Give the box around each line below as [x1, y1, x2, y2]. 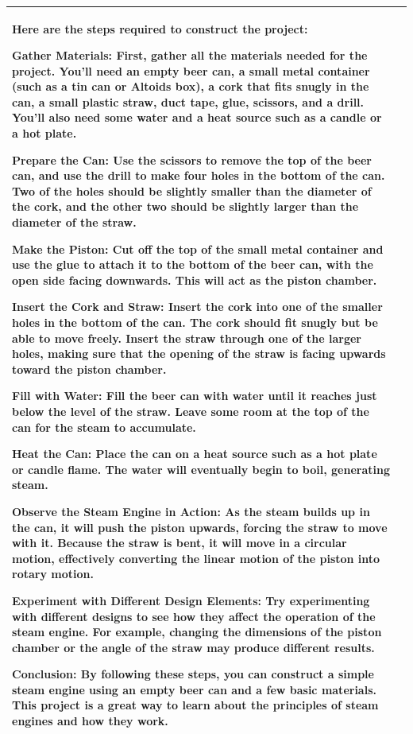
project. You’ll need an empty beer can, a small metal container [12, 62, 370, 79]
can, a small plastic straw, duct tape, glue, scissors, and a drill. [12, 93, 365, 110]
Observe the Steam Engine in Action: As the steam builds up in [12, 503, 370, 519]
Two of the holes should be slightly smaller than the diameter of [12, 182, 372, 199]
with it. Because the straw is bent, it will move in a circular [12, 534, 347, 551]
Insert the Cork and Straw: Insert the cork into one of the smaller [12, 298, 383, 315]
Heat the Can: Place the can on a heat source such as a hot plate [12, 445, 377, 462]
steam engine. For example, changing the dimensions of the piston [12, 623, 382, 640]
